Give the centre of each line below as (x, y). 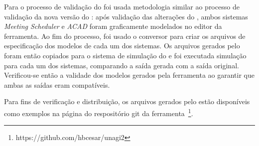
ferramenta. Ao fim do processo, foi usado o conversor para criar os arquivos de (125, 36)
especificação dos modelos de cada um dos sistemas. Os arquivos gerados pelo (122, 46)
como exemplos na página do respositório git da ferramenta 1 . (99, 112)
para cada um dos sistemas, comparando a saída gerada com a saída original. (122, 65)
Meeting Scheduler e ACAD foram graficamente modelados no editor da (113, 26)
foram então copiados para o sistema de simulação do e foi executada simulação (125, 55)
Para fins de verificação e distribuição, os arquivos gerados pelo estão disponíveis (127, 101)
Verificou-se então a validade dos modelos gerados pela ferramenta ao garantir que (129, 75)
